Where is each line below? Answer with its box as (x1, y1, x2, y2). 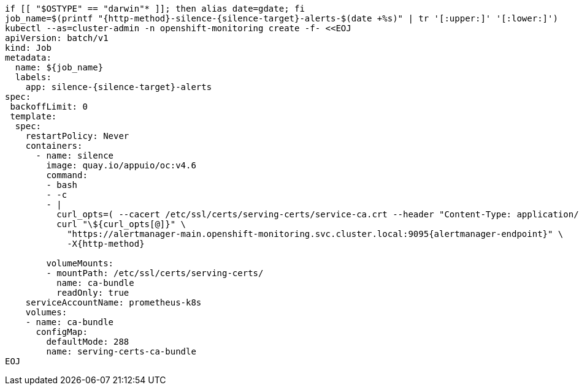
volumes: (25, 307, 67, 317)
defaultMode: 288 (46, 337, 129, 347)
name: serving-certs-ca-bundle (46, 347, 196, 356)
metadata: (5, 53, 52, 62)
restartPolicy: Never (25, 131, 129, 141)
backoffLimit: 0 (10, 102, 88, 111)
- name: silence (36, 151, 114, 160)
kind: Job (5, 43, 52, 53)
